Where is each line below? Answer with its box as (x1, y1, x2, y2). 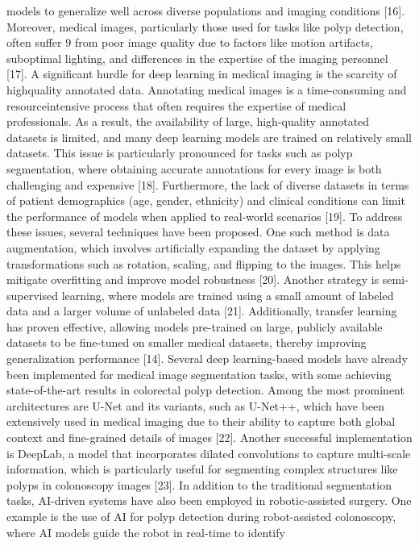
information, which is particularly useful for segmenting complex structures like (6, 461, 398, 477)
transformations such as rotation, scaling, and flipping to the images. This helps (6, 255, 401, 272)
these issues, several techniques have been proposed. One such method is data (6, 223, 390, 240)
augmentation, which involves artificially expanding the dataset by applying (6, 239, 380, 256)
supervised (6, 286, 58, 303)
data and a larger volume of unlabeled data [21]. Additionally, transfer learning (6, 302, 397, 319)
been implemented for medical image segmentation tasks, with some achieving (6, 365, 392, 382)
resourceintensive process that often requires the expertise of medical (6, 97, 346, 114)
